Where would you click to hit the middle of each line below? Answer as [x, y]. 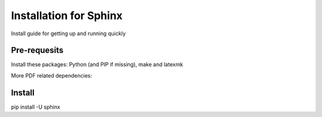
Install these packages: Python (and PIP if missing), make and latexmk [97, 64]
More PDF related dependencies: [52, 75]
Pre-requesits [37, 50]
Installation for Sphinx [67, 16]
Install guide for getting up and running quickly [69, 33]
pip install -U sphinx [36, 107]
